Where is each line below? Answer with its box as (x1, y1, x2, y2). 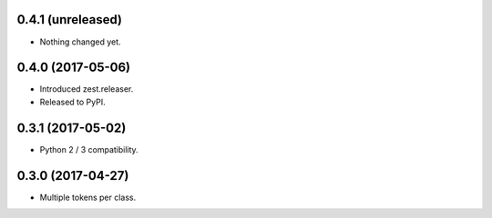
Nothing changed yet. (39, 36, 122, 47)
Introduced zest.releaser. (39, 84, 134, 94)
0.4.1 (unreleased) (16, 12, 123, 27)
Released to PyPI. (39, 96, 106, 107)
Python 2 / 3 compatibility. (39, 144, 138, 154)
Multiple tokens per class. (39, 192, 137, 203)
